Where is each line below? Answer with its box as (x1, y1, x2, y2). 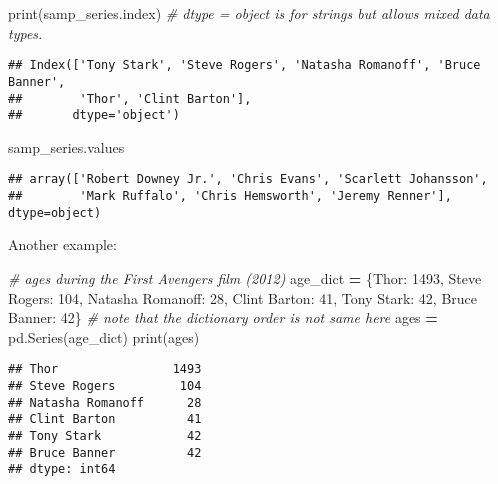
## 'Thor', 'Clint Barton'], (8, 91, 252, 106)
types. (8, 22, 43, 43)
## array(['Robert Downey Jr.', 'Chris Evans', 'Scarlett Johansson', (8, 172, 488, 187)
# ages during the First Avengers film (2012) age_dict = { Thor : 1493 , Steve (8, 267, 482, 288)
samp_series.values (8, 136, 125, 157)
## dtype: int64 (8, 462, 116, 477)
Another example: (8, 234, 117, 255)
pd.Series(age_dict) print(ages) (8, 326, 200, 347)
